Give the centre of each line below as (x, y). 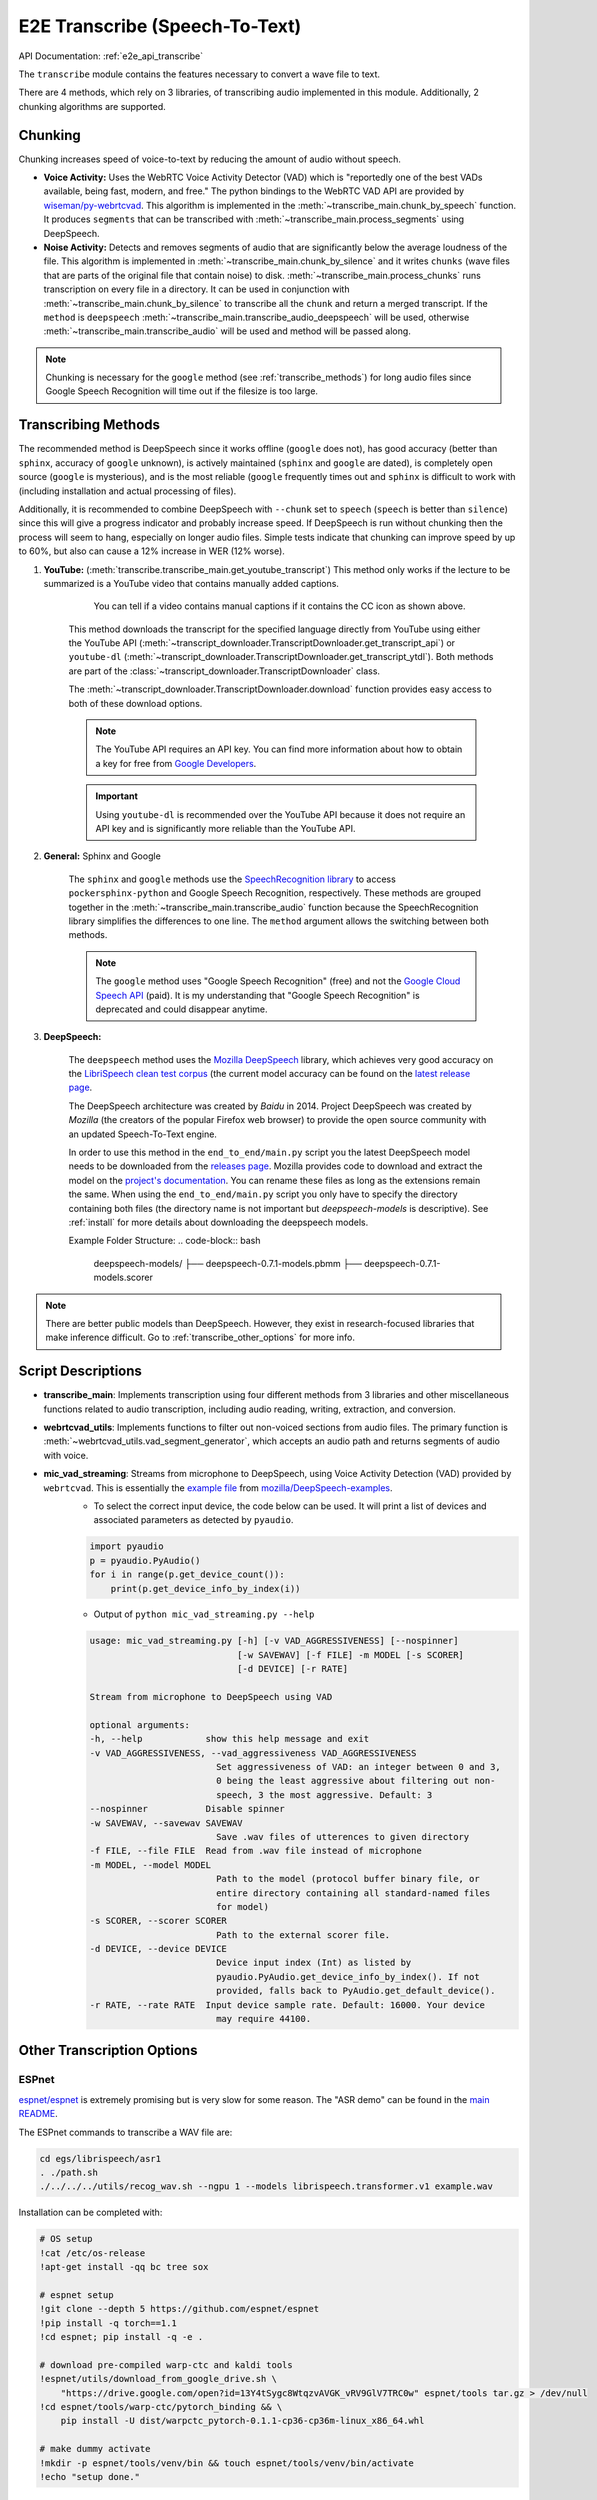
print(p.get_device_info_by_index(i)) (205, 1588)
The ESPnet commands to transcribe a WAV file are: (125, 2132)
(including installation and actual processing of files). (127, 491)
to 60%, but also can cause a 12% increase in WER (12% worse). (151, 551)
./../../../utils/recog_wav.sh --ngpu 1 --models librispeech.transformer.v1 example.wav (266, 2186)
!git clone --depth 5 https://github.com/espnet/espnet (179, 2309)
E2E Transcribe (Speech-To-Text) (160, 26)
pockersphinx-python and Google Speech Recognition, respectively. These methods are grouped (275, 893)
